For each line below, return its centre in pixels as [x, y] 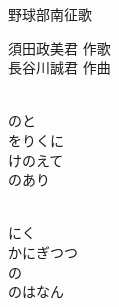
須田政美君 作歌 [59, 47]
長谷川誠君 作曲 [59, 67]
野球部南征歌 [50, 14]
